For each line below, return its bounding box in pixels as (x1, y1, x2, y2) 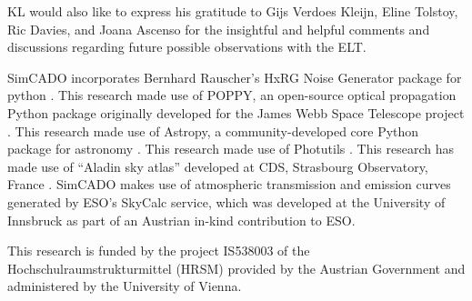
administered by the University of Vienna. (7, 276, 242, 296)
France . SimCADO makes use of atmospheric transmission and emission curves (7, 175, 451, 194)
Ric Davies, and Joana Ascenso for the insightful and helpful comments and (7, 19, 430, 38)
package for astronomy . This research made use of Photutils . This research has (7, 139, 455, 158)
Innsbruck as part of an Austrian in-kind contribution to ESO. (7, 210, 356, 229)
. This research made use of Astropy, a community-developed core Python (7, 121, 419, 140)
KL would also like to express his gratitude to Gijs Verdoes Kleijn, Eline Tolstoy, (7, 2, 458, 20)
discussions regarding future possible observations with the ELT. (7, 37, 367, 56)
